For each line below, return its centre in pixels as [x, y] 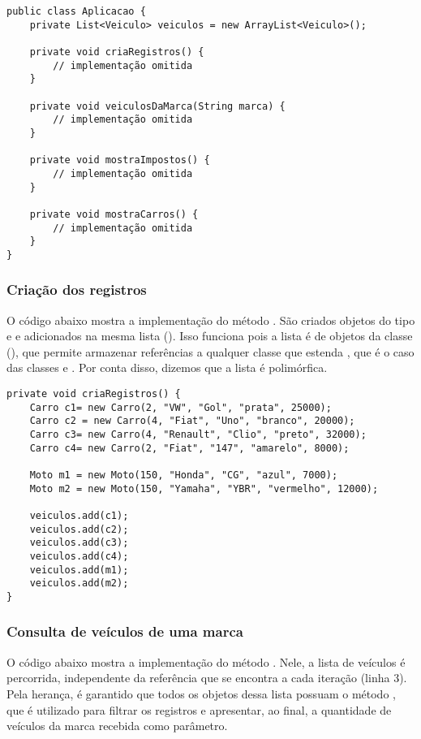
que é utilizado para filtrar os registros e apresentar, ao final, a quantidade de [199, 709]
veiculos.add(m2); [79, 583]
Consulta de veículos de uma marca [125, 631]
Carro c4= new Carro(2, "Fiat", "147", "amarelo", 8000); [189, 448]
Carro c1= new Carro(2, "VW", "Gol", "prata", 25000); [180, 407]
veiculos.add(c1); [79, 515]
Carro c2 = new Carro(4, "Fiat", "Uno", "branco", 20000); [192, 421]
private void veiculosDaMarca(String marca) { [157, 106]
